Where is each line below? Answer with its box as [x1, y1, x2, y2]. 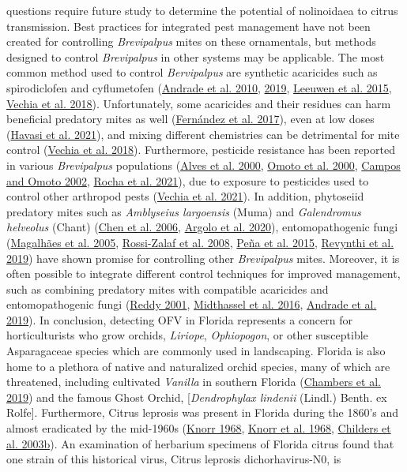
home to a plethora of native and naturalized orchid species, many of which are [6, 358, 390, 374]
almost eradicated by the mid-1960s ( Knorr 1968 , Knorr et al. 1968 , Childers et [6, 420, 391, 436]
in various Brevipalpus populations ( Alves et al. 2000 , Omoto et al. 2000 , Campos [6, 156, 401, 173]
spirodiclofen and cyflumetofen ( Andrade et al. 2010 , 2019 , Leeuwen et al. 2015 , [6, 79, 392, 96]
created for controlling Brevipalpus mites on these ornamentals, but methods [6, 33, 376, 50]
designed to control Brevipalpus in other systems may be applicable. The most [6, 48, 385, 65]
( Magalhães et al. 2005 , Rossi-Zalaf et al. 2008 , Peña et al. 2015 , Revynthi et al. [6, 234, 394, 250]
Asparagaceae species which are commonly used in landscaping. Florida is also [6, 343, 386, 359]
